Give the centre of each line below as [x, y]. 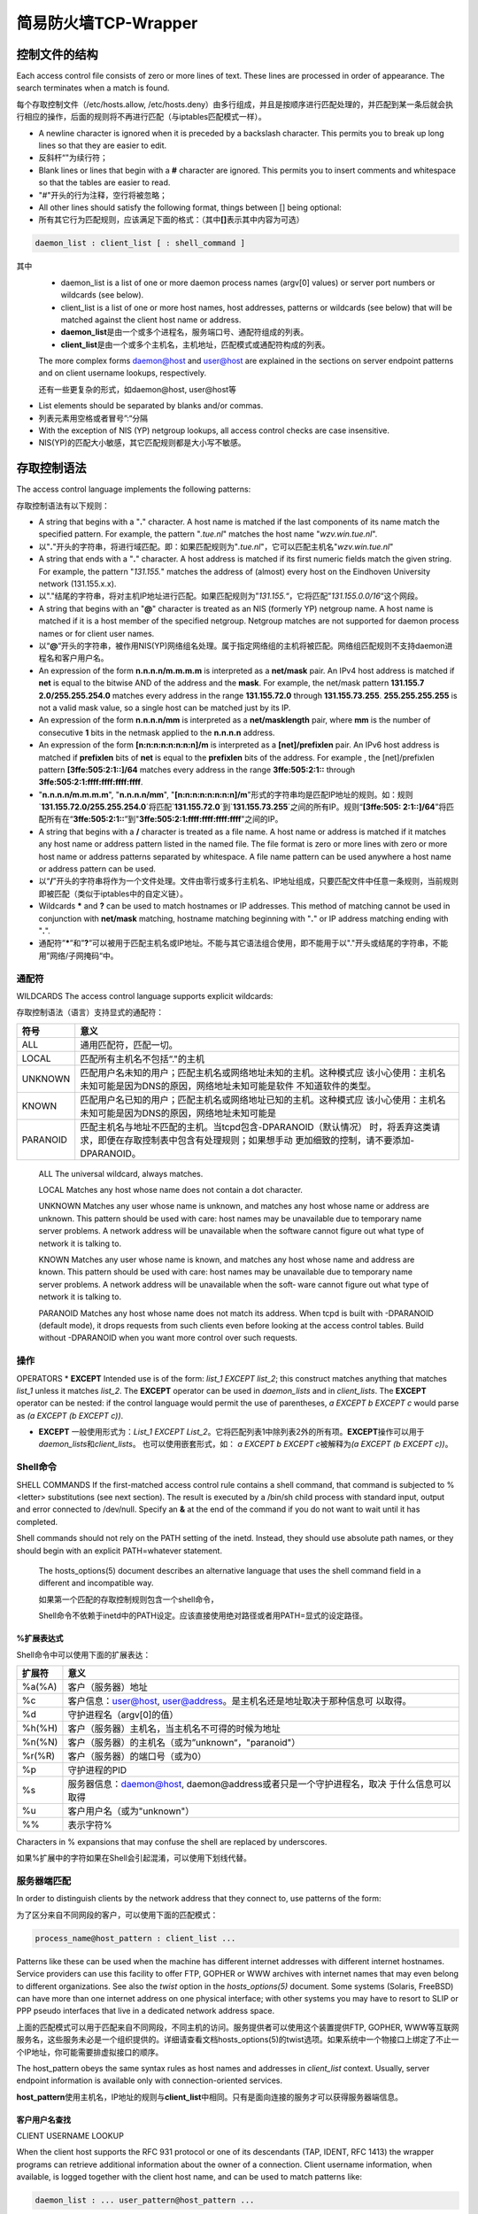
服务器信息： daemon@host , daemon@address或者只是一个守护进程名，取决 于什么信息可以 [259, 1784]
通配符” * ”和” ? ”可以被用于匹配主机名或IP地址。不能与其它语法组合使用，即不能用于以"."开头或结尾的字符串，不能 [243, 943]
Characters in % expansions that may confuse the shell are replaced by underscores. [172, 1841]
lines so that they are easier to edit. [103, 145]
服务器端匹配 [44, 1881]
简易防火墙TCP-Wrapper [107, 23]
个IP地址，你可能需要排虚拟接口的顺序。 [90, 2052]
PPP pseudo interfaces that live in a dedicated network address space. [146, 2011]
